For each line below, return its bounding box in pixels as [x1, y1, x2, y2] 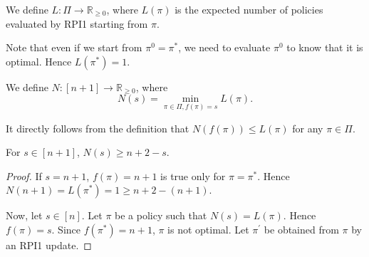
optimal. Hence [6, 53, 72, 68]
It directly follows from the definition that [6, 120, 189, 135]
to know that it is [286, 40, 363, 55]
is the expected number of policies [175, 2, 323, 16]
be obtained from [264, 221, 339, 236]
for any [292, 120, 323, 135]
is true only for [160, 168, 226, 183]
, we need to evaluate [178, 40, 271, 55]
